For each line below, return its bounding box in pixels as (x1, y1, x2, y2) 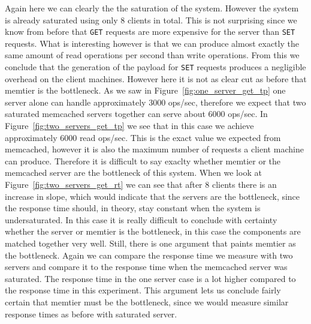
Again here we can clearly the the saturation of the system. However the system (5, 2, 299, 14)
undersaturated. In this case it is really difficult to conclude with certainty (5, 213, 277, 226)
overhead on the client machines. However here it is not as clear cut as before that (5, 72, 307, 85)
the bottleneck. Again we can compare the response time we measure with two (5, 248, 293, 261)
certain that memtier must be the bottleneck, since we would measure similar (5, 295, 289, 308)
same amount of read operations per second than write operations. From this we (5, 49, 300, 61)
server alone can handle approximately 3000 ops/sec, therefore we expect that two (5, 95, 306, 108)
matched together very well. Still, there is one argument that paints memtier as (5, 237, 296, 249)
